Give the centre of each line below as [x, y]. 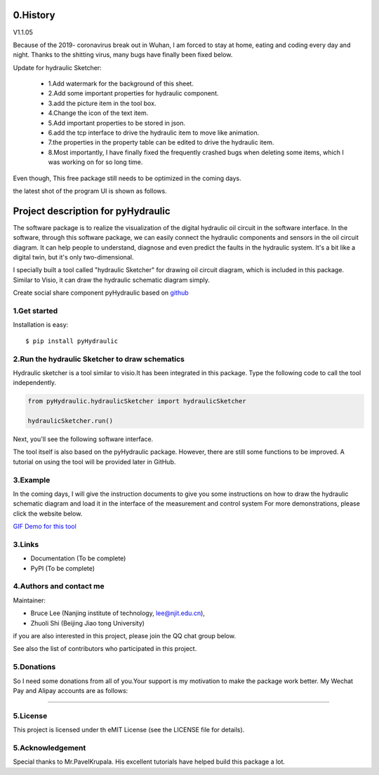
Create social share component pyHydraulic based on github [101, 293]
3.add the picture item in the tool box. [102, 103]
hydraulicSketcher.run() [71, 421]
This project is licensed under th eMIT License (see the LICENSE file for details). [129, 730]
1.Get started [35, 311]
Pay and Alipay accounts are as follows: [71, 690]
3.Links [26, 544]
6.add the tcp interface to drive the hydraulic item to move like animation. [154, 133]
